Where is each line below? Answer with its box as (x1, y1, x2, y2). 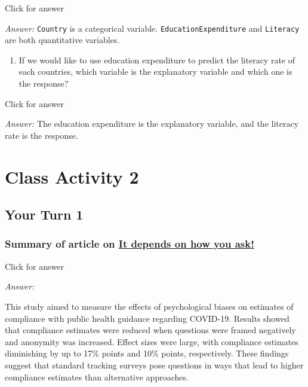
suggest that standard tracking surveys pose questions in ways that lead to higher (5, 358, 304, 371)
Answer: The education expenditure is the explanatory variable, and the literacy (5, 117, 299, 130)
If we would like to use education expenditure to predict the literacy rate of (19, 53, 295, 66)
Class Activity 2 (5, 164, 139, 188)
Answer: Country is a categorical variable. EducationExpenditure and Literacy (5, 22, 300, 34)
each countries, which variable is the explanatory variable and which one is (19, 65, 292, 78)
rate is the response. (5, 129, 78, 141)
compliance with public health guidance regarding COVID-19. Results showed (5, 312, 289, 324)
